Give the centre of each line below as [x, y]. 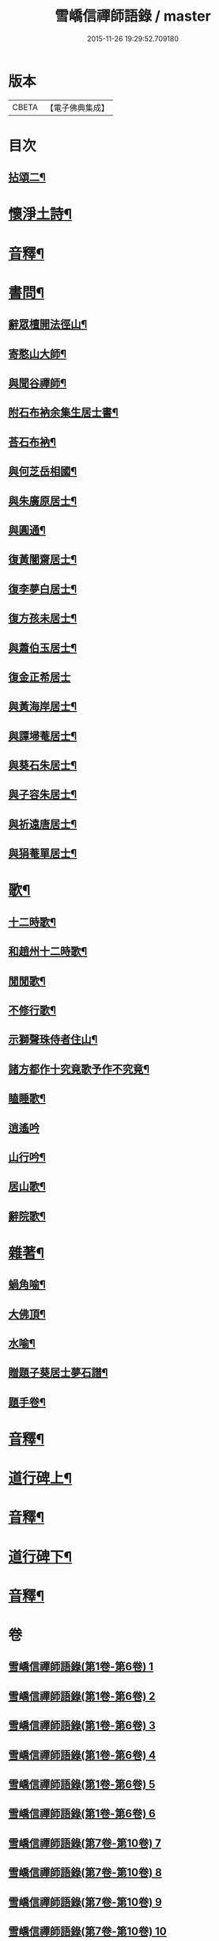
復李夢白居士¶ [43, 589]
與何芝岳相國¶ [43, 472]
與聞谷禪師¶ [38, 383]
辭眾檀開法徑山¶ [48, 324]
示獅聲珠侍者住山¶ [53, 1039]
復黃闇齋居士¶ [43, 559]
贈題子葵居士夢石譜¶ [58, 1373]
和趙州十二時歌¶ [48, 951]
